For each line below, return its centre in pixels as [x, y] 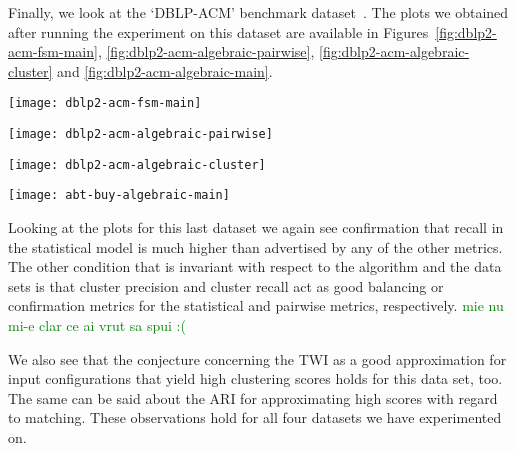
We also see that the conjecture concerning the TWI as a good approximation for [257, 358]
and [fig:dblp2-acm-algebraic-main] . [165, 70]
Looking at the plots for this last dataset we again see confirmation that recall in [256, 227]
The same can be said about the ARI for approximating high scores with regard [253, 397]
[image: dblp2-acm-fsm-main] [105, 103]
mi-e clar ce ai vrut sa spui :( [97, 324]
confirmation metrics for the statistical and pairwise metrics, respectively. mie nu [256, 305]
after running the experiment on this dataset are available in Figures [218, 31]
